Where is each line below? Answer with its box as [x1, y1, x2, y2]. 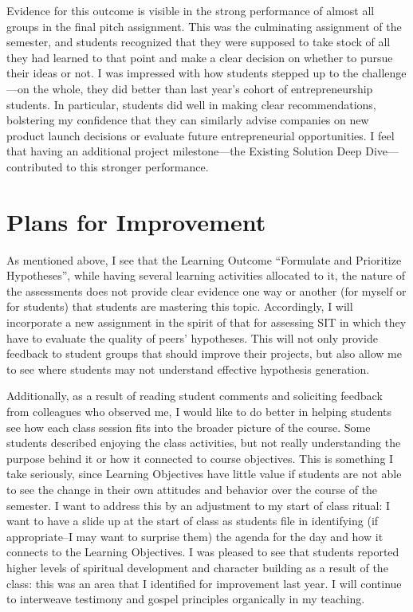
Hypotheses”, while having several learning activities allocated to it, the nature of [6, 267, 406, 284]
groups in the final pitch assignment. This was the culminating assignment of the [6, 18, 402, 34]
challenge [361, 65, 407, 81]
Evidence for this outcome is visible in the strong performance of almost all [6, 2, 375, 18]
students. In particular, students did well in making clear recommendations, [6, 96, 376, 112]
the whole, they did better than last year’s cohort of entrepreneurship [33, 80, 373, 96]
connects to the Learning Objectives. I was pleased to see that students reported [6, 543, 399, 560]
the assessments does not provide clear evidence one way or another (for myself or [6, 282, 407, 299]
